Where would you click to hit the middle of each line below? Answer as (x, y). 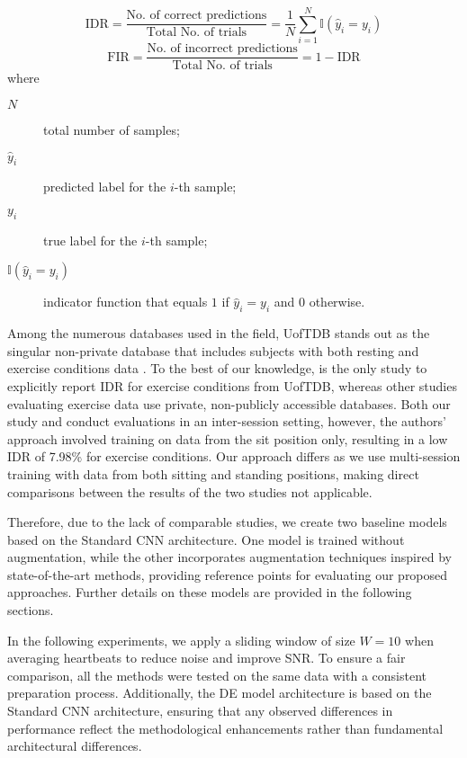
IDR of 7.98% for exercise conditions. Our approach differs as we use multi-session (234, 456)
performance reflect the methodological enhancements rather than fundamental (225, 728)
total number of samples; (112, 129)
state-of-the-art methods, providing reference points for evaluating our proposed (228, 574)
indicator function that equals (126, 302)
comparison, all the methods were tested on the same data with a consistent (217, 675)
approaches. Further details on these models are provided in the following (210, 592)
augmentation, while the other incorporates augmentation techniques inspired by (229, 557)
